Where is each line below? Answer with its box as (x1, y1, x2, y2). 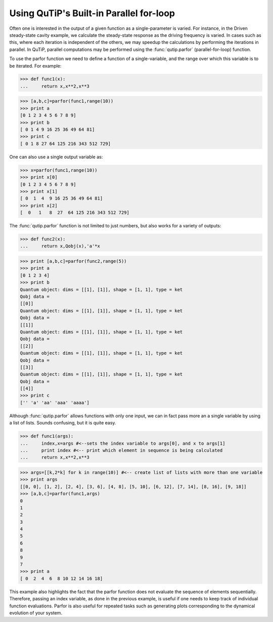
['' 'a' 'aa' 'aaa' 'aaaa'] (20, 400, 89, 405)
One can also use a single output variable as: (9, 154, 103, 160)
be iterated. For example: (9, 63, 62, 69)
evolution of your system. (9, 609, 63, 616)
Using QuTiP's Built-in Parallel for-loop (9, 8, 175, 19)
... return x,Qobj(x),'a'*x (20, 243, 101, 249)
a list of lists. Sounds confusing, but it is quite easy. (9, 420, 116, 426)
